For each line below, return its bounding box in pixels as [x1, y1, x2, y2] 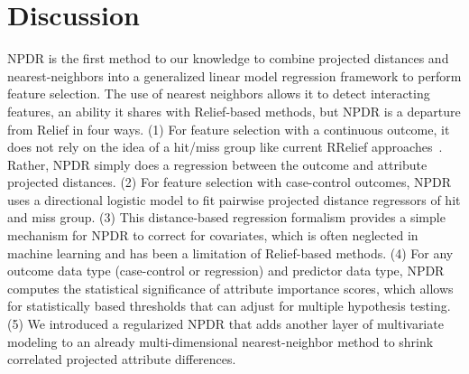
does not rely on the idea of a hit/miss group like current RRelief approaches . [7, 137, 443, 156]
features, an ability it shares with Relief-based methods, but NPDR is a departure [7, 101, 461, 120]
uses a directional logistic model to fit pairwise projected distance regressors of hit [7, 190, 461, 209]
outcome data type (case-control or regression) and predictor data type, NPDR [7, 261, 445, 280]
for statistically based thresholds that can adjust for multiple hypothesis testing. [7, 296, 451, 315]
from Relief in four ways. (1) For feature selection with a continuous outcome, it [7, 119, 450, 138]
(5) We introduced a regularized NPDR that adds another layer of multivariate [7, 314, 444, 333]
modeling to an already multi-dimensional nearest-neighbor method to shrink [7, 332, 434, 351]
